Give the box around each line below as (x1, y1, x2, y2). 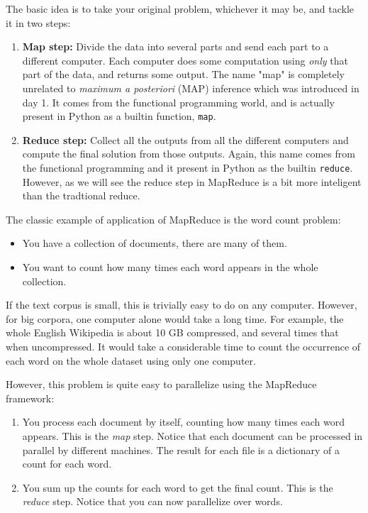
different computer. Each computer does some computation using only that (22, 53, 348, 67)
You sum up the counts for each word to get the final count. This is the (22, 480, 333, 495)
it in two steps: (6, 15, 71, 30)
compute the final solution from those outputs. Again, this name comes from (22, 146, 355, 161)
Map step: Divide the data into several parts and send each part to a (22, 39, 329, 54)
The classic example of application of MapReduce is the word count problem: (6, 211, 341, 226)
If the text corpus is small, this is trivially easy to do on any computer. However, (6, 297, 357, 312)
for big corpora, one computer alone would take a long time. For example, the (6, 311, 344, 326)
